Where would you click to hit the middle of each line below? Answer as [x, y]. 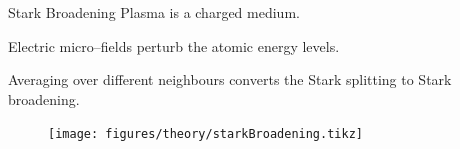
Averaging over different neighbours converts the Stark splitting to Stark [230, 79]
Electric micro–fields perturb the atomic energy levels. [174, 45]
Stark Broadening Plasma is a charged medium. [154, 12]
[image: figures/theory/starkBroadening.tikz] [205, 134]
